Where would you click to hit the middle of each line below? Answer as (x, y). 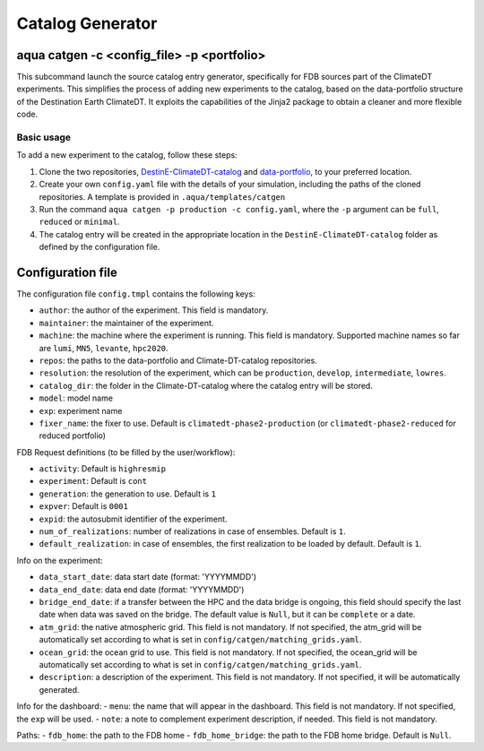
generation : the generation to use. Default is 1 (128, 494)
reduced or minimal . (79, 222)
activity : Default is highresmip (102, 469)
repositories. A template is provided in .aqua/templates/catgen (162, 196)
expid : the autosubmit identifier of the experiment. (133, 519)
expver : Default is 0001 (84, 506)
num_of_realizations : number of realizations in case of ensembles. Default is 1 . (192, 531)
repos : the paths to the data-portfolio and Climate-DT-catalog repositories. (178, 360)
